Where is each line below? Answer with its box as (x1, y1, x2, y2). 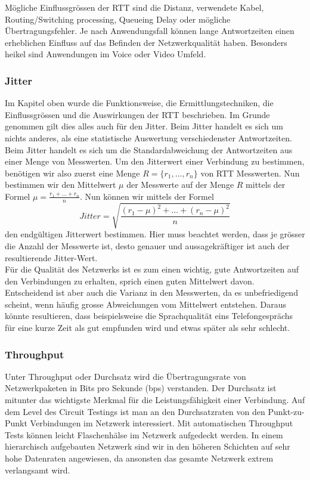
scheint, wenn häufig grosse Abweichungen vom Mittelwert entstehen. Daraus (5, 298, 286, 310)
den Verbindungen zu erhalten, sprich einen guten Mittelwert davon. (5, 274, 255, 287)
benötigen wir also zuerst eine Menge (5, 166, 140, 179)
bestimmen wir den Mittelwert (5, 178, 116, 191)
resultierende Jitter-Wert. (5, 251, 98, 264)
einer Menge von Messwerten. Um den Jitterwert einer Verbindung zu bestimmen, (5, 155, 305, 168)
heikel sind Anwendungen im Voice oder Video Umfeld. (5, 48, 206, 60)
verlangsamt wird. (5, 463, 70, 476)
